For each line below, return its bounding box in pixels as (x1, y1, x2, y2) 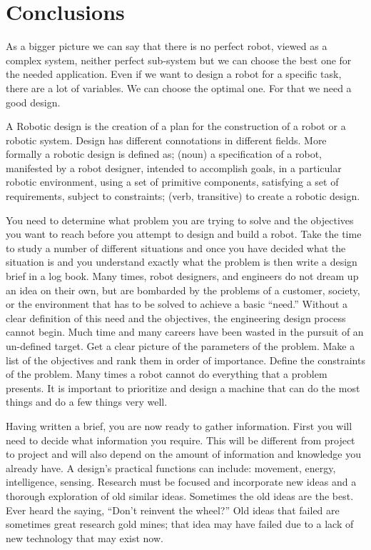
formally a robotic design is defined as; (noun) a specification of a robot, (6, 146, 322, 161)
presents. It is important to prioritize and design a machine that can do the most (6, 380, 360, 395)
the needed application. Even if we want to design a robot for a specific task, (6, 66, 342, 81)
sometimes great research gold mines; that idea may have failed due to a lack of (6, 516, 354, 531)
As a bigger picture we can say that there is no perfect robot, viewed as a (6, 39, 327, 54)
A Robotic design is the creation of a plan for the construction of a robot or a (6, 119, 346, 134)
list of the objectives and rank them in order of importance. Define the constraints (6, 352, 365, 367)
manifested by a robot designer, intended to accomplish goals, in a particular (6, 160, 342, 175)
